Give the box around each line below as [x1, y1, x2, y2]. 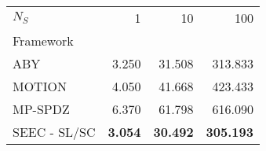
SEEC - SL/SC [13, 123, 96, 141]
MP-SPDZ [13, 100, 70, 118]
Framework [13, 31, 74, 50]
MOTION [13, 77, 67, 95]
